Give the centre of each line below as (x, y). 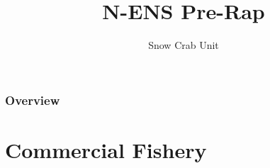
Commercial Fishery (106, 149)
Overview (33, 100)
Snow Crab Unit (184, 45)
